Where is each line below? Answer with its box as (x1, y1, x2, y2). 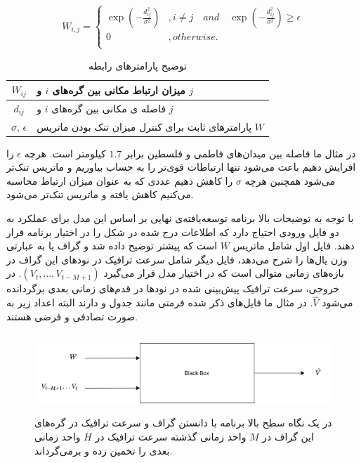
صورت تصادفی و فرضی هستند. (6, 308, 138, 323)
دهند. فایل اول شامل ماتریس (232, 238, 355, 253)
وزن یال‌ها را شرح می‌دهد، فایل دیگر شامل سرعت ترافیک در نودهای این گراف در (6, 252, 348, 266)
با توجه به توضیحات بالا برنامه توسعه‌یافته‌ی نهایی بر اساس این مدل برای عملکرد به (6, 211, 354, 226)
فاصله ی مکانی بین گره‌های (51, 101, 166, 116)
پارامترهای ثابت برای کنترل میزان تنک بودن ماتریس (37, 119, 252, 133)
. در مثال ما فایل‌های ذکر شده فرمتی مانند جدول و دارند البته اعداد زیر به (6, 295, 313, 310)
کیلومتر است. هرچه (24, 145, 106, 160)
